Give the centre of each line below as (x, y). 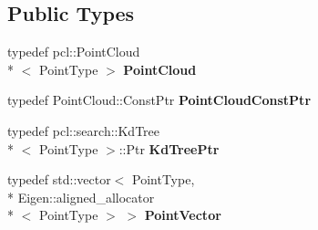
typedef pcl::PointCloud (74, 52)
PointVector (183, 215)
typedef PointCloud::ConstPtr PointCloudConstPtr (159, 100)
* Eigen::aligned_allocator (81, 197)
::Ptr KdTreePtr (169, 148)
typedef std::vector (59, 179)
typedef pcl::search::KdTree (84, 130)
